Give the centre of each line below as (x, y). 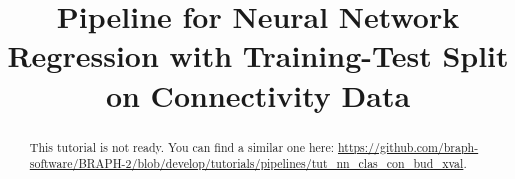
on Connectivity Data (258, 94)
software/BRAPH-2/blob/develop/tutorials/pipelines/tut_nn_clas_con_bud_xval (246, 163)
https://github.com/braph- (408, 146)
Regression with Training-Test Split (258, 55)
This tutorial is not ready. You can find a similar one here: (182, 146)
